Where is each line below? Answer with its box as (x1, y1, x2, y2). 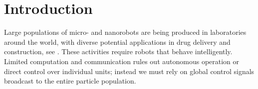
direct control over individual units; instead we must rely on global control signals (4, 66, 255, 76)
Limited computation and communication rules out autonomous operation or (4, 56, 240, 66)
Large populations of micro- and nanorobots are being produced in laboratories (4, 27, 247, 37)
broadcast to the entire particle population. (4, 76, 136, 86)
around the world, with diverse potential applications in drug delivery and (4, 36, 231, 47)
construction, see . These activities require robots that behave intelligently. (4, 46, 233, 57)
